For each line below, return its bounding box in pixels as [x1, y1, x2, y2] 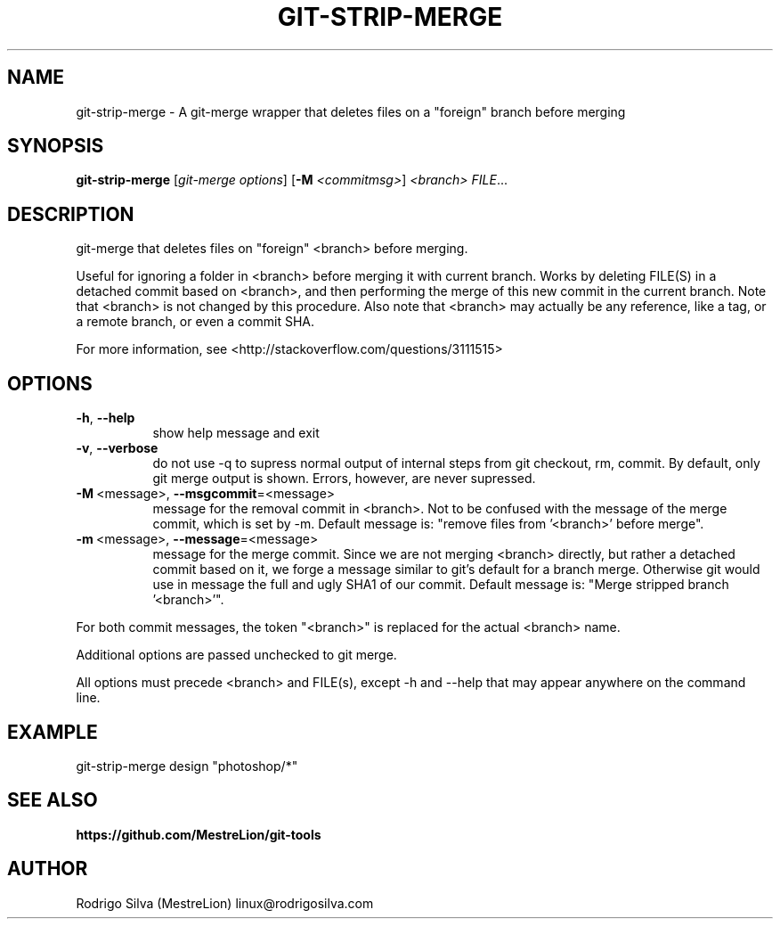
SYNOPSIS [7, 135, 104, 158]
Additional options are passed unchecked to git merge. [76, 647, 397, 663]
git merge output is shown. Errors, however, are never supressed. [152, 471, 536, 487]
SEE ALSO [7, 789, 98, 812]
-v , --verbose [76, 440, 158, 456]
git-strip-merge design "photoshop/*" [76, 758, 298, 774]
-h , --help [76, 410, 135, 426]
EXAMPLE [7, 720, 98, 743]
